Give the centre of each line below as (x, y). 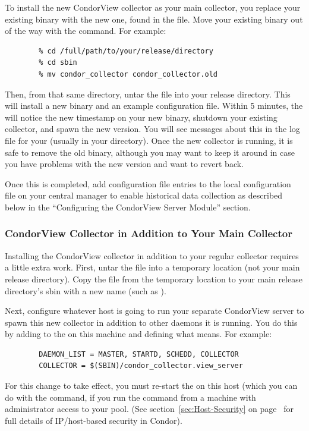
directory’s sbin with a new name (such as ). (86, 290)
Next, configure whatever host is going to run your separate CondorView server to (154, 311)
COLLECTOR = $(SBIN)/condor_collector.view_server (141, 366)
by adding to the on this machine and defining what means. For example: (138, 334)
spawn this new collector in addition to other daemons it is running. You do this (151, 322)
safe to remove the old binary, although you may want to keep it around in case (150, 152)
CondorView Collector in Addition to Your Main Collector (149, 233)
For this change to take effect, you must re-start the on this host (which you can (151, 386)
